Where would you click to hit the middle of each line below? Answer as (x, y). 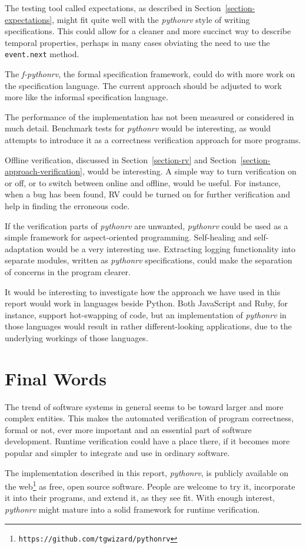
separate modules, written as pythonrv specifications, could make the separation (149, 260)
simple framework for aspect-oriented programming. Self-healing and (128, 237)
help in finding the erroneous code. (67, 205)
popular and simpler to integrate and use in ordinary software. (117, 453)
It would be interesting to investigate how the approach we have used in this (143, 291)
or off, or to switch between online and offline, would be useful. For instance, (143, 182)
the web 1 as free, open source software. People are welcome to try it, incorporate (150, 485)
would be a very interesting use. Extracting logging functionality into (171, 248)
